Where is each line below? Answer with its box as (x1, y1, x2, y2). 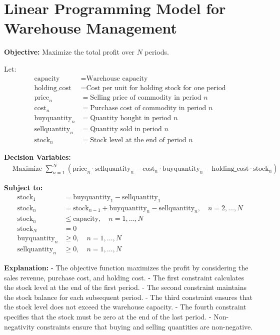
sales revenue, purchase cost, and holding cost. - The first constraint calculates (4, 272, 244, 282)
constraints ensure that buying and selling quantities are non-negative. (36, 321, 253, 331)
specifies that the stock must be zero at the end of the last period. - (4, 311, 211, 321)
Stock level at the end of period (90, 136, 186, 144)
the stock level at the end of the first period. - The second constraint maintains (4, 282, 247, 292)
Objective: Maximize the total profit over (4, 47, 135, 57)
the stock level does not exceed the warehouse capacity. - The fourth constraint (4, 301, 246, 312)
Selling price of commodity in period (90, 94, 201, 101)
